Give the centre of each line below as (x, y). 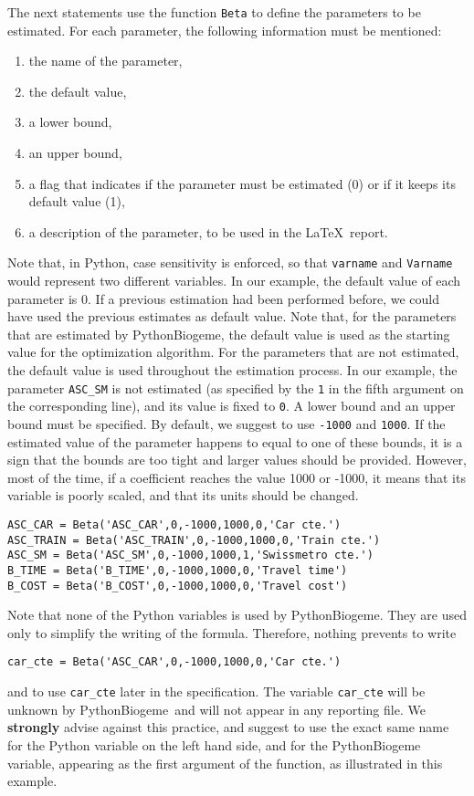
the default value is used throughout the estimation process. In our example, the (232, 370)
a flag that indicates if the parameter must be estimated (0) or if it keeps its (242, 183)
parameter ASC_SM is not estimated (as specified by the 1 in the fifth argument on (236, 388)
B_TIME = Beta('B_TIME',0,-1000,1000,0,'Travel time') (178, 570)
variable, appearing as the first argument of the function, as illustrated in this (225, 763)
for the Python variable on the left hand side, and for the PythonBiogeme (214, 744)
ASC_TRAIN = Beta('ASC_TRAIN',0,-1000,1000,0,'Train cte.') (194, 540)
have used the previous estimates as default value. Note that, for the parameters (232, 316)
